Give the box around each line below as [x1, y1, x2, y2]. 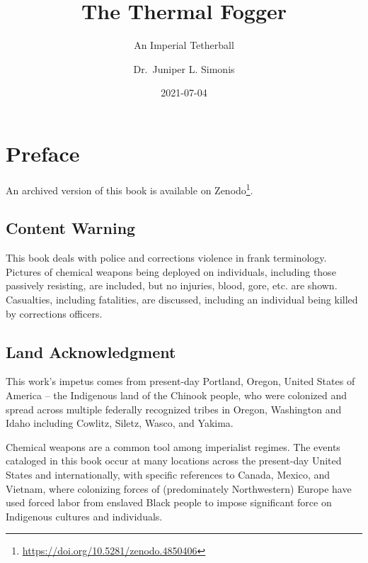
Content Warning [6, 217, 136, 239]
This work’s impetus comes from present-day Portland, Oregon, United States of [6, 374, 355, 389]
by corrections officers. [6, 306, 103, 320]
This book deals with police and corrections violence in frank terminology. [6, 250, 327, 265]
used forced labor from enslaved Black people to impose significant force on [6, 495, 332, 510]
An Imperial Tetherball [134, 38, 234, 52]
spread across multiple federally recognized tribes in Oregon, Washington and [6, 401, 342, 416]
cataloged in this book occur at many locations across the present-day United [6, 453, 342, 468]
